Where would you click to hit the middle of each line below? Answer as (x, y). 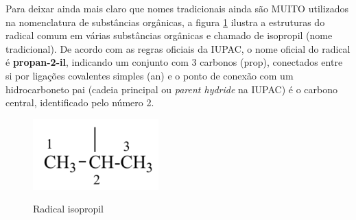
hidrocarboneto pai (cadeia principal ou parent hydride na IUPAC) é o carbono (171, 89)
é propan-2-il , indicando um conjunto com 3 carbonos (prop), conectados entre (174, 62)
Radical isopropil (68, 209)
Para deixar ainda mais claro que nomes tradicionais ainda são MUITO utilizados (177, 8)
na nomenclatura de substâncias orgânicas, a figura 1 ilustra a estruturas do (165, 22)
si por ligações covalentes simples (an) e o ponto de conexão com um (150, 75)
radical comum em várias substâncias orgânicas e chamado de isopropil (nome (169, 35)
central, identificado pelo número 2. (80, 102)
